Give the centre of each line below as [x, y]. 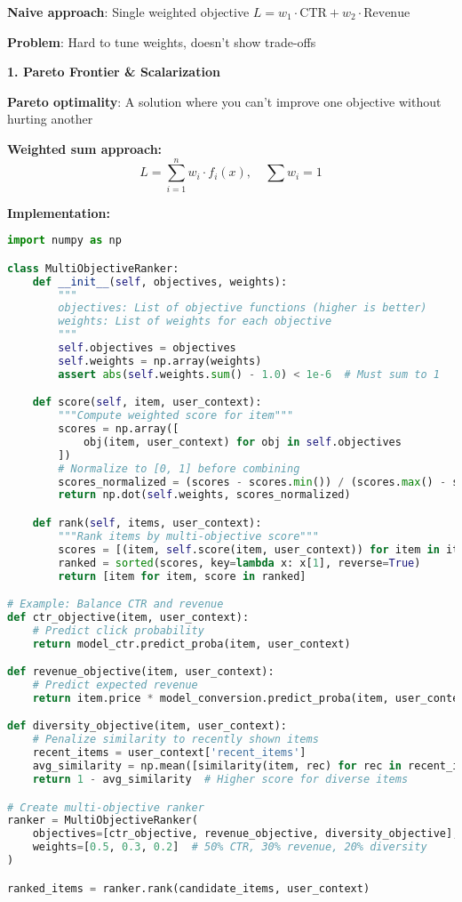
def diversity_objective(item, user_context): [147, 726]
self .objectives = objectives [147, 348]
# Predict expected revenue [115, 685]
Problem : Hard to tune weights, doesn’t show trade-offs [162, 41]
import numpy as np [64, 241]
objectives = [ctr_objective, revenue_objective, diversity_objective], [246, 834]
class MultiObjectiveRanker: [93, 268]
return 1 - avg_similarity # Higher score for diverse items [220, 779]
